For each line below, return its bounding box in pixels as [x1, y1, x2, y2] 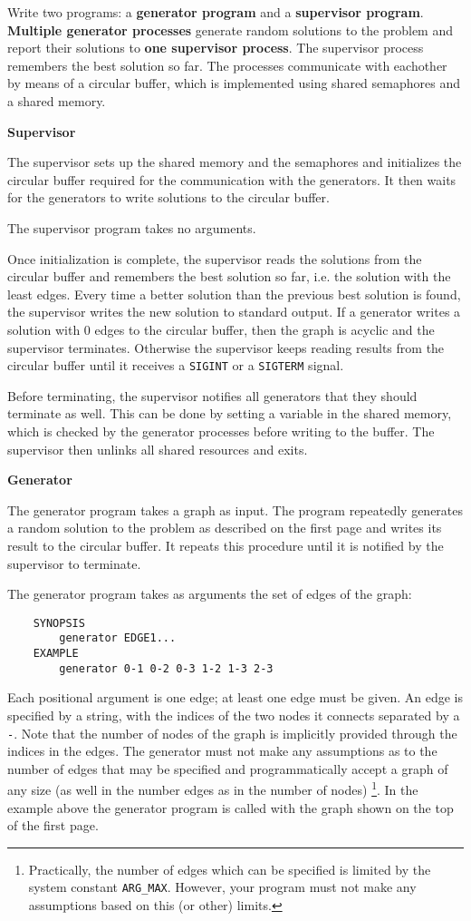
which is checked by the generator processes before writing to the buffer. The [7, 421, 435, 440]
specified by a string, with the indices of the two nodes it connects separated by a [7, 705, 460, 724]
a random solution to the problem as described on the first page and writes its [7, 518, 442, 537]
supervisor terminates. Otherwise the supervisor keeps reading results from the [7, 338, 445, 357]
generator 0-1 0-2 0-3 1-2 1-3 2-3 [59, 661, 274, 675]
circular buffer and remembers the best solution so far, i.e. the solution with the [7, 267, 451, 286]
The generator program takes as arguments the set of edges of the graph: [7, 584, 412, 603]
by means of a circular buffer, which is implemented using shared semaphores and [7, 73, 460, 93]
